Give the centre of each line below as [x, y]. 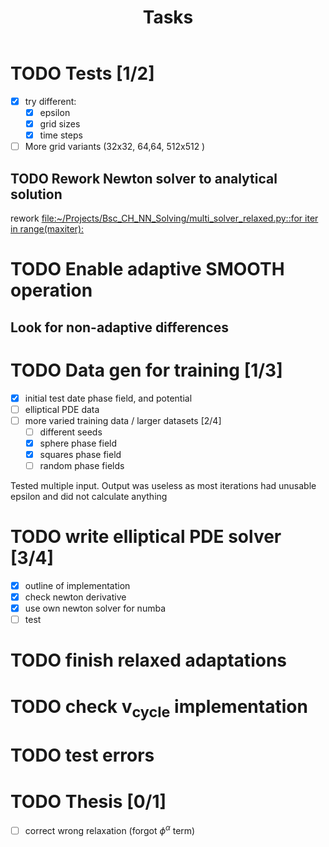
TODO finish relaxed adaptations [148, 660]
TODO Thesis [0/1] [88, 801]
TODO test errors [82, 755]
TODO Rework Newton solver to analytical [144, 178]
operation [51, 290]
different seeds [71, 432]
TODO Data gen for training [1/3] [146, 370]
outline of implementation [77, 585]
